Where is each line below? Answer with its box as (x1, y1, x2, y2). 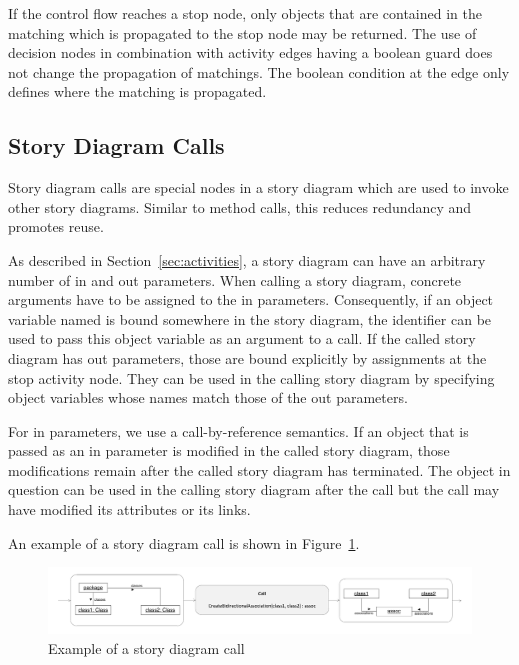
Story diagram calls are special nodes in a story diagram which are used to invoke (8, 177, 509, 198)
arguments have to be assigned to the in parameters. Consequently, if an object (8, 289, 494, 310)
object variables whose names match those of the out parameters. (8, 387, 408, 408)
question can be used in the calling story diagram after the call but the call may (8, 479, 500, 500)
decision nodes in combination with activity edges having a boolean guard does (8, 42, 493, 63)
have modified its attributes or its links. (8, 499, 251, 520)
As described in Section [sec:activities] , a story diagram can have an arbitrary (8, 249, 486, 270)
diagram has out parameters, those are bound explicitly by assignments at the (8, 347, 487, 368)
